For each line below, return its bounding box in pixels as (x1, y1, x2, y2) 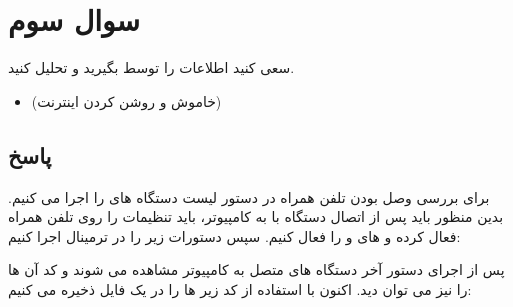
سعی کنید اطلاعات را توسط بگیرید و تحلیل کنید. (8, 57, 295, 78)
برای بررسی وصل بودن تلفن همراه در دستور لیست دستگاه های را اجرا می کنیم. (8, 186, 490, 207)
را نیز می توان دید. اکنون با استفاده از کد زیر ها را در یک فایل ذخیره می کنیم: (8, 278, 472, 299)
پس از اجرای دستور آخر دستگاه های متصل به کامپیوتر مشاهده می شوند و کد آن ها (8, 259, 505, 280)
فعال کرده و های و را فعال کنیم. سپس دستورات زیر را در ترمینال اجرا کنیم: (8, 225, 461, 246)
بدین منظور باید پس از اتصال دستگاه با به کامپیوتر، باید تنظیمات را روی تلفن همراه (8, 206, 504, 227)
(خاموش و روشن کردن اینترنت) (31, 90, 222, 111)
